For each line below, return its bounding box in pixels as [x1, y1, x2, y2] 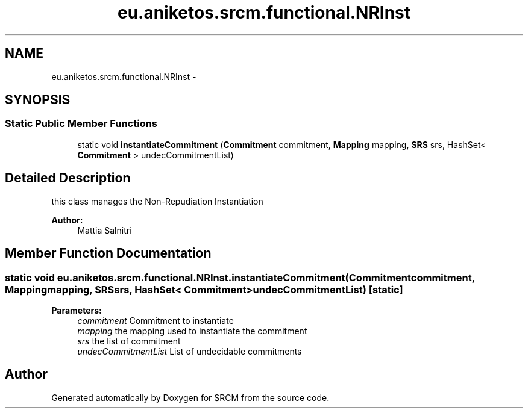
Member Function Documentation [5, 246, 212, 261]
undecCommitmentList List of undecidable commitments [77, 346, 302, 356]
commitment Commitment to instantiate [77, 315, 234, 326]
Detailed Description [5, 170, 131, 186]
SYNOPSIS [5, 92, 71, 108]
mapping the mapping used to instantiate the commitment [77, 325, 307, 336]
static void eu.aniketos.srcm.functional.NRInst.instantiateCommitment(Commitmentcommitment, [5, 271, 475, 284]
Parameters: [51, 305, 102, 315]
